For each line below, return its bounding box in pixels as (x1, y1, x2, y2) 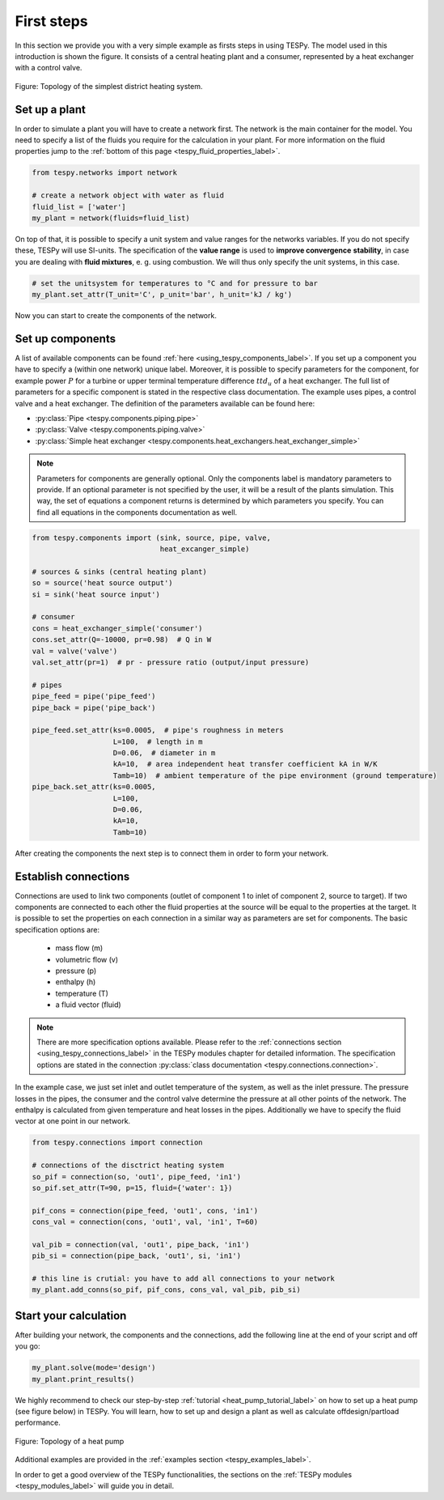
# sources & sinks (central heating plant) (32, 567, 208, 576)
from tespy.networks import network (32, 168, 178, 177)
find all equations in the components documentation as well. (36, 507, 238, 517)
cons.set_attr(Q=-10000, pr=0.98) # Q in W (32, 635, 212, 644)
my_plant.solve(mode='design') (32, 1363, 157, 1372)
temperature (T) (55, 988, 108, 998)
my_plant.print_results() (32, 1375, 135, 1383)
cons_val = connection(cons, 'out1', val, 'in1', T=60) (32, 1217, 259, 1226)
